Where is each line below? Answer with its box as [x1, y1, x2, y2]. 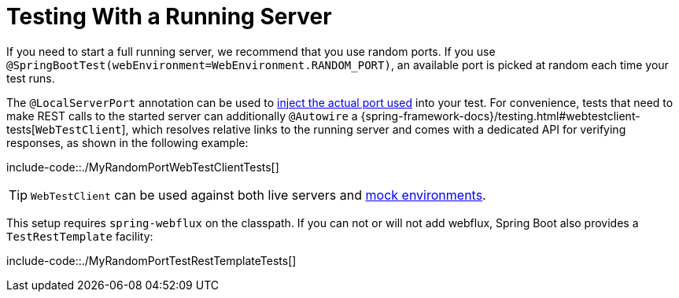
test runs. [6, 71, 55, 85]
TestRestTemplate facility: [6, 229, 153, 243]
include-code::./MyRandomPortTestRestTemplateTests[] [6, 253, 297, 267]
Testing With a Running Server [6, 3, 332, 30]
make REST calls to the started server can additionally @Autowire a [6, 109, 358, 123]
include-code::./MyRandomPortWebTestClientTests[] [6, 160, 279, 174]
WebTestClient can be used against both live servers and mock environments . [31, 186, 486, 203]
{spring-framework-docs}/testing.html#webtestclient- [360, 109, 640, 123]
